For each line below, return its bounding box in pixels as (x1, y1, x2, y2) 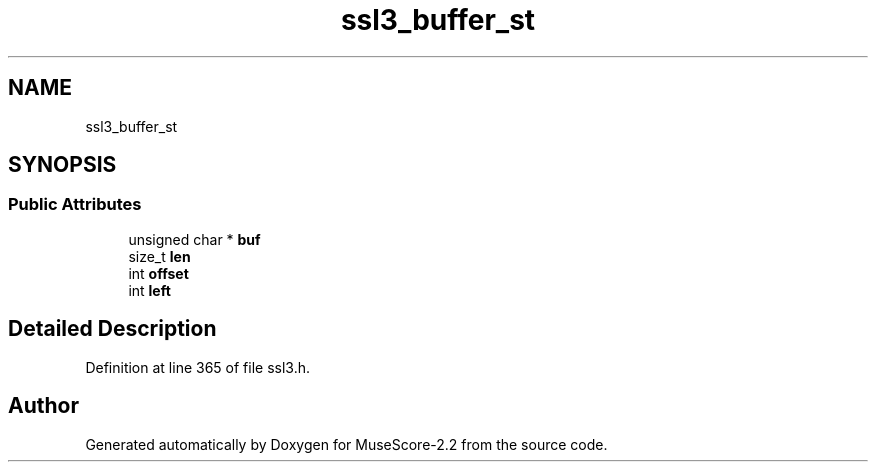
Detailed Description (8, 316, 217, 342)
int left (128, 281, 171, 299)
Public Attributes (8, 194, 142, 215)
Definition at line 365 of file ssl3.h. (85, 358, 310, 376)
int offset (128, 264, 189, 282)
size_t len (128, 247, 191, 265)
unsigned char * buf (128, 230, 261, 248)
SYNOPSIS (8, 152, 117, 178)
